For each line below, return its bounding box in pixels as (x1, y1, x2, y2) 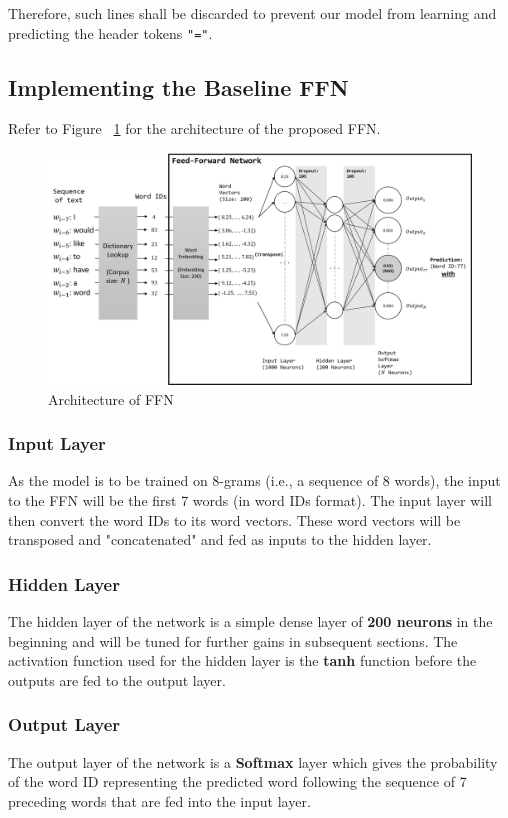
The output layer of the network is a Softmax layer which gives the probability (8, 751, 498, 772)
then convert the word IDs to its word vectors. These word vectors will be (8, 509, 461, 530)
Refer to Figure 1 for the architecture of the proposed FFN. (8, 118, 381, 139)
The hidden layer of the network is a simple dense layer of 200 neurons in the (8, 610, 493, 631)
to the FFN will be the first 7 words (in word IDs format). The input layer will (8, 489, 493, 510)
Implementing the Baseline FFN (8, 71, 349, 102)
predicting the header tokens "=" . (8, 22, 213, 43)
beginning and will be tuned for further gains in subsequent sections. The (8, 630, 458, 651)
